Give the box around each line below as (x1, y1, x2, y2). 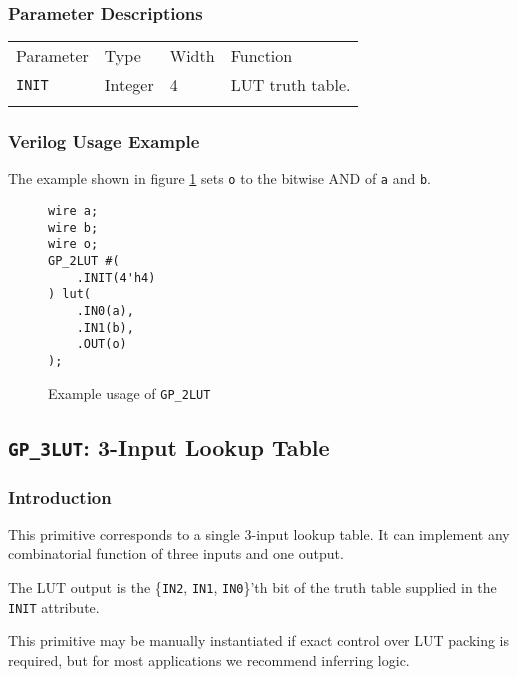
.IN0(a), (76, 304, 134, 319)
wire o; (48, 237, 99, 252)
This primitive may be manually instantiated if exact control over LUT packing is (8, 630, 510, 651)
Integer (104, 73, 154, 97)
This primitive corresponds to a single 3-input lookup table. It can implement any (8, 523, 510, 544)
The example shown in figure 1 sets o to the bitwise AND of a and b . (8, 168, 431, 189)
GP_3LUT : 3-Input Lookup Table (8, 431, 330, 462)
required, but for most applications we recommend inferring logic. (8, 649, 410, 670)
